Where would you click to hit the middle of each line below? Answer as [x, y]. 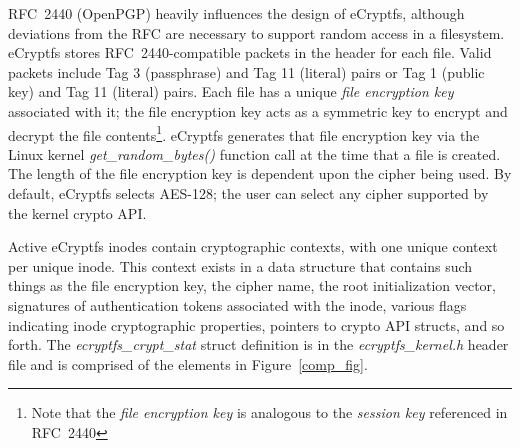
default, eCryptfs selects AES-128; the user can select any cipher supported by [248, 193]
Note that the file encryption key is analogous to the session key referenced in [269, 412]
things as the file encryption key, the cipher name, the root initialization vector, [252, 285]
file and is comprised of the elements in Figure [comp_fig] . [188, 363]
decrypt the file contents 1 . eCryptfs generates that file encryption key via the [244, 133]
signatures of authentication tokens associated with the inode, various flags [237, 304]
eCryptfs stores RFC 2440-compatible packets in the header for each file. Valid [250, 52]
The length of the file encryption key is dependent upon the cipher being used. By [260, 173]
